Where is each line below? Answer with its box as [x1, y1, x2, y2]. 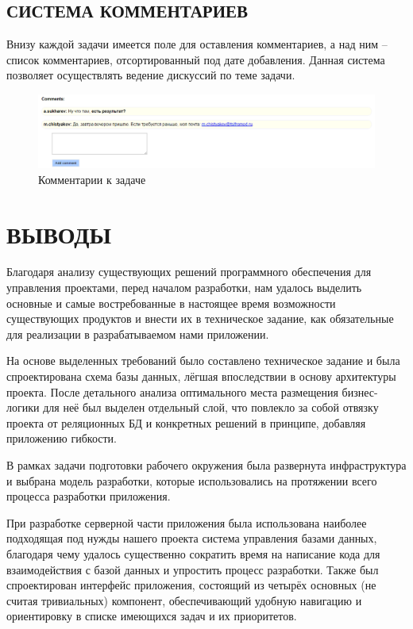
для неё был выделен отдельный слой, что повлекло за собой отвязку [43, 399, 379, 416]
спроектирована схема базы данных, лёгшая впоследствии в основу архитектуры [6, 368, 396, 385]
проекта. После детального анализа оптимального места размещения [6, 383, 338, 400]
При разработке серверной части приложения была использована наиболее [6, 514, 367, 531]
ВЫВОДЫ [6, 217, 111, 250]
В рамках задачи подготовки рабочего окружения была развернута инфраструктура [6, 456, 407, 473]
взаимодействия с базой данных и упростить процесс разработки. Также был [6, 561, 379, 577]
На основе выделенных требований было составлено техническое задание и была [6, 352, 400, 369]
